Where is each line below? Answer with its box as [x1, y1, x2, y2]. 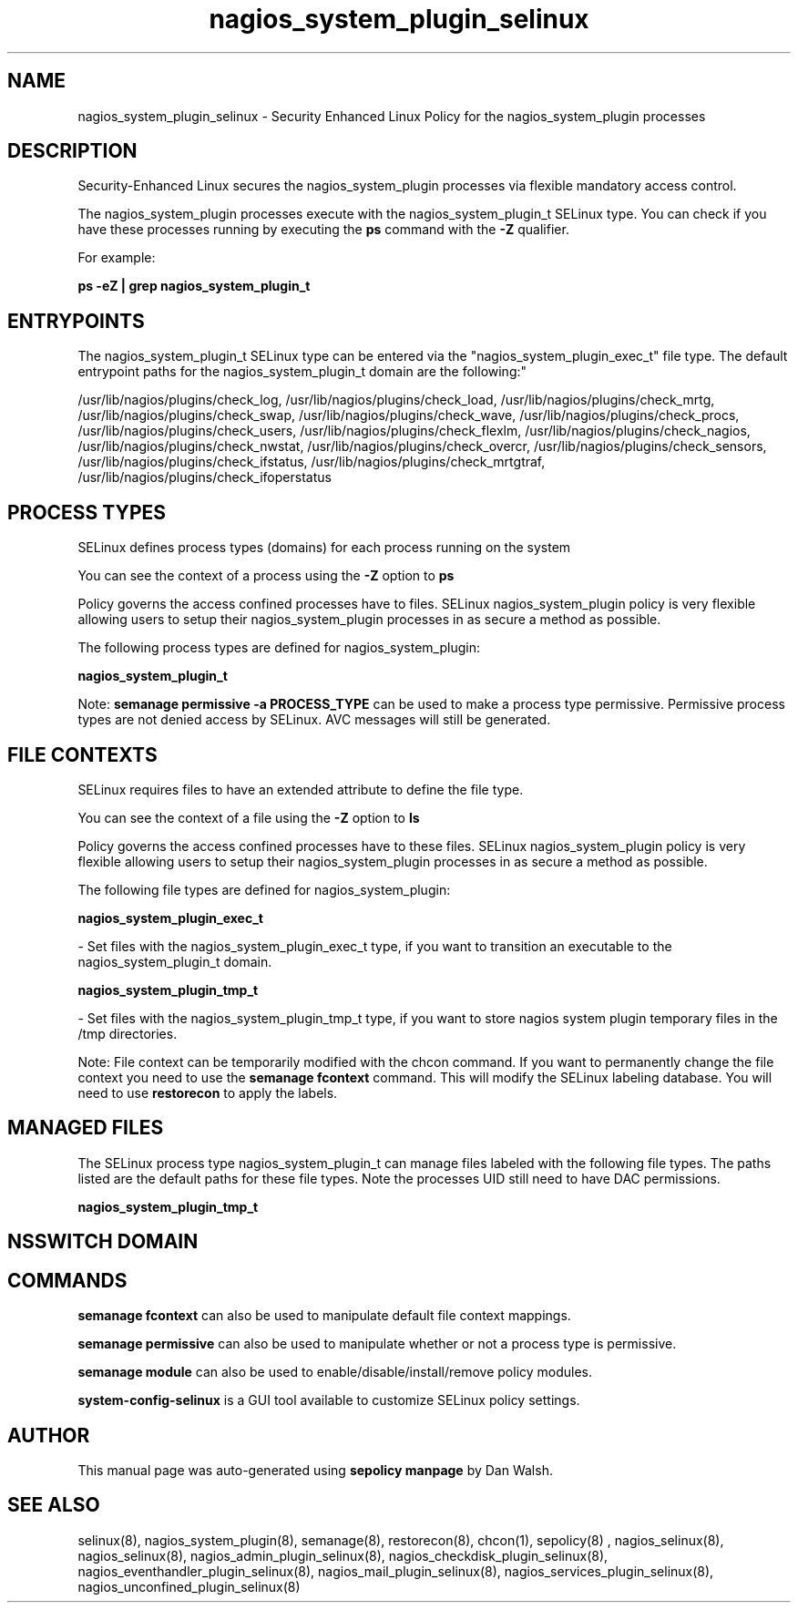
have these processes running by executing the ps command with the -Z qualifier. [77, 221, 569, 238]
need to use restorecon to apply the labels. [77, 1084, 338, 1101]
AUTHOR [7, 1423, 90, 1447]
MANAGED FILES [7, 1116, 164, 1140]
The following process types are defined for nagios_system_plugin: [77, 640, 480, 656]
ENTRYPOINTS [7, 309, 145, 333]
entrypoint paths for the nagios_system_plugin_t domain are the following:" [77, 364, 527, 380]
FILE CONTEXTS [7, 743, 158, 766]
